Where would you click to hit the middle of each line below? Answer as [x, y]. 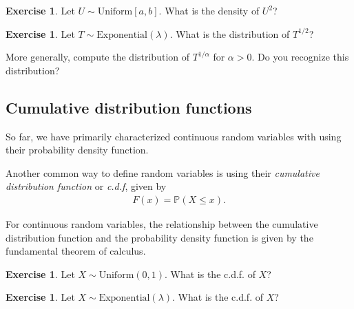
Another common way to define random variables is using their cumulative [163, 172]
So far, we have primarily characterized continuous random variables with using [174, 136]
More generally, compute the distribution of [98, 57]
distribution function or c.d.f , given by [86, 186]
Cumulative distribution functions [129, 107]
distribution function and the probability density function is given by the [159, 237]
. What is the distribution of [230, 33]
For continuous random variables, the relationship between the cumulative [162, 223]
